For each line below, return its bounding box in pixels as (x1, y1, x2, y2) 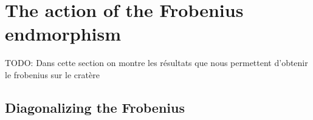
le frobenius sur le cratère (5, 68, 100, 81)
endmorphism (5, 21, 121, 46)
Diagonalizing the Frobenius (5, 98, 185, 116)
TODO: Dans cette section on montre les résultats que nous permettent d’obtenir (5, 56, 308, 69)
